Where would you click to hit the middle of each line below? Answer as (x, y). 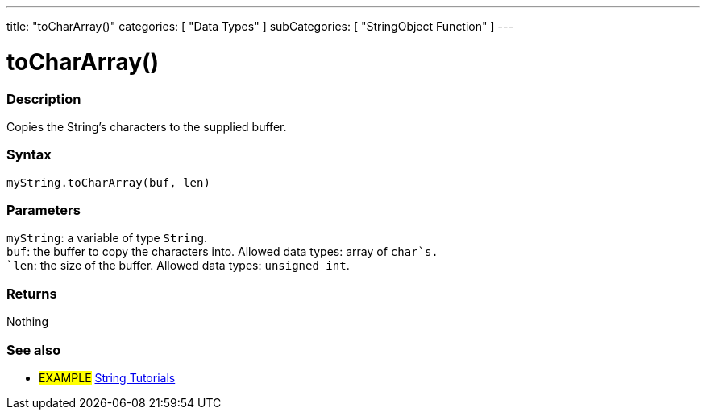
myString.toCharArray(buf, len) (108, 182)
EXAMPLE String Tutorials (107, 377)
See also (34, 350)
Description (44, 99)
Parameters (44, 210)
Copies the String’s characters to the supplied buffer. (147, 126)
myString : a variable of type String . (107, 238)
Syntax (29, 155)
